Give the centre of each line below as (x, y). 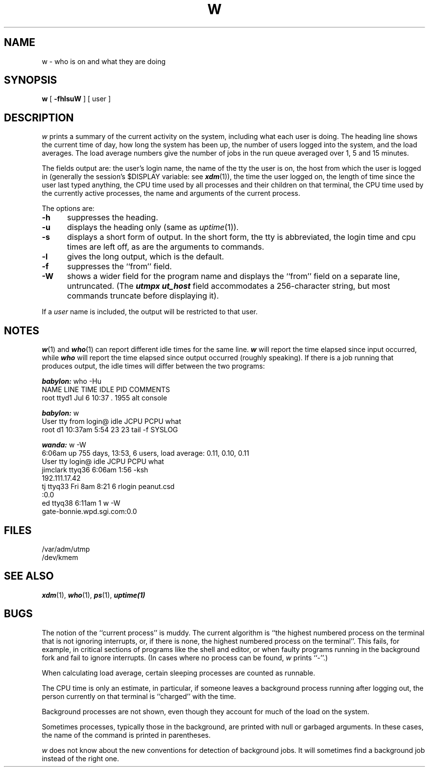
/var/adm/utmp (66, 549)
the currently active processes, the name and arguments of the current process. (171, 193)
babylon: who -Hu (72, 381)
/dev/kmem (60, 557)
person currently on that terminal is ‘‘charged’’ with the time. (139, 696)
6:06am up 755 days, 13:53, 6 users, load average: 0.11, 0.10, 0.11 (145, 453)
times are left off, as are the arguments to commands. (166, 247)
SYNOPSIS (31, 80)
